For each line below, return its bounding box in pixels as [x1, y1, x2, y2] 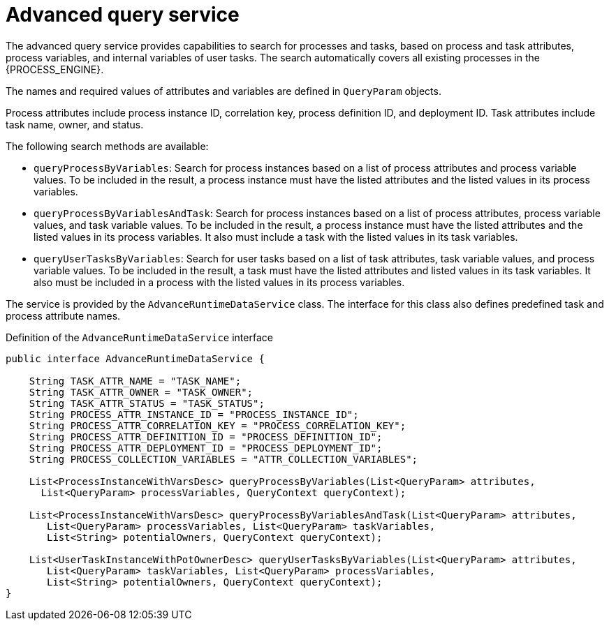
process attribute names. [6, 309, 121, 322]
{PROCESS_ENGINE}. [6, 63, 104, 75]
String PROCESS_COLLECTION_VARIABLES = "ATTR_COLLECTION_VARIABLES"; [29, 453, 418, 465]
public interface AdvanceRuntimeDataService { [6, 352, 265, 364]
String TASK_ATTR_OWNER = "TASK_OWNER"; [29, 386, 254, 398]
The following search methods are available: [6, 140, 209, 152]
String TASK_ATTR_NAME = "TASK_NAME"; [29, 375, 242, 387]
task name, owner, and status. [6, 118, 144, 131]
